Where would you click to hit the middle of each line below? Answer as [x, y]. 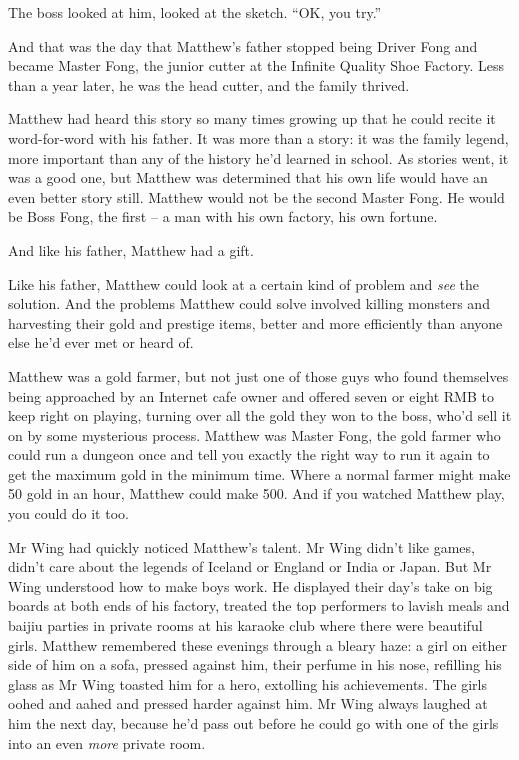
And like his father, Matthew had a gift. [131, 249]
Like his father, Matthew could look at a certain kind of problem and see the [243, 283]
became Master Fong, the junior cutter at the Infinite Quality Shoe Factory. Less [256, 65]
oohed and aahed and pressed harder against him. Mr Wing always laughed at [248, 703]
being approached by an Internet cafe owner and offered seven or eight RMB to [251, 395]
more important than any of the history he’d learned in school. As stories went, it [258, 157]
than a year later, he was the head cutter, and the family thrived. [209, 84]
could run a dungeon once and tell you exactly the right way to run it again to [249, 454]
